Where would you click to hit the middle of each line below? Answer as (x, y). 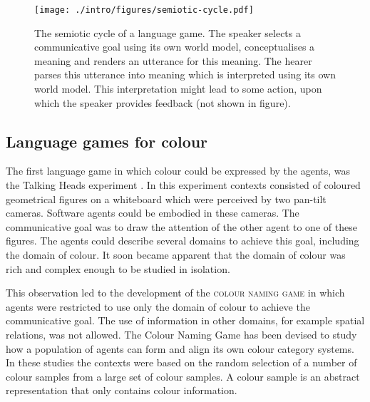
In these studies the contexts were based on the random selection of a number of (181, 362)
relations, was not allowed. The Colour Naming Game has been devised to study (181, 334)
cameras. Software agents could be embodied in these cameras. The (153, 213)
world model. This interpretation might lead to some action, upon (178, 89)
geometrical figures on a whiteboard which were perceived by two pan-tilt (166, 199)
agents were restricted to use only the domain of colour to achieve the (158, 306)
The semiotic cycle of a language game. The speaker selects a (168, 32)
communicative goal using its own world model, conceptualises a (175, 47)
